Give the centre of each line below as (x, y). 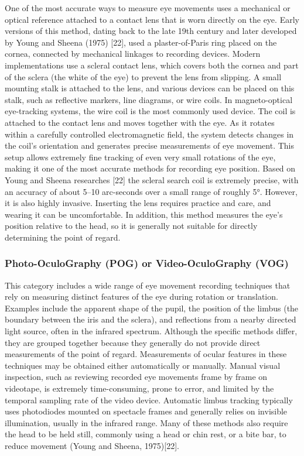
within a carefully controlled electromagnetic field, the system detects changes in (149, 134)
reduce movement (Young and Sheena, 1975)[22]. (92, 445)
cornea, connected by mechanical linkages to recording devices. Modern (133, 54)
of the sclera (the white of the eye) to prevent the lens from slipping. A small (143, 76)
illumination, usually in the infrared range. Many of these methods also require (146, 422)
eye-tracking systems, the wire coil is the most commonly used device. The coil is (150, 111)
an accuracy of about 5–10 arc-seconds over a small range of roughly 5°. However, (151, 191)
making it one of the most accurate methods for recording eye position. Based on (150, 168)
